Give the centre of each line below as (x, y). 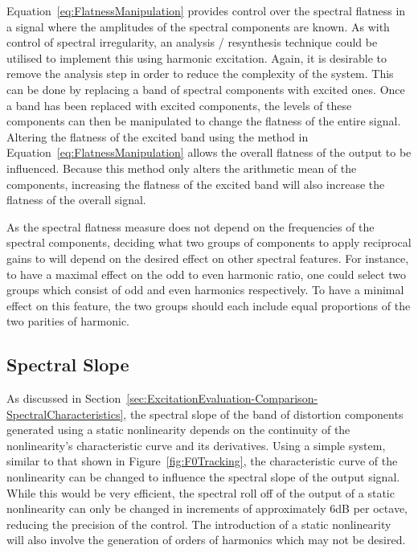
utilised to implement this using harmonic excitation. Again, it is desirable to (197, 57)
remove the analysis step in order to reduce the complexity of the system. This (200, 74)
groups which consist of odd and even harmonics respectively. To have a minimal (205, 290)
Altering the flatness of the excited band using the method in (158, 136)
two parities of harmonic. (68, 321)
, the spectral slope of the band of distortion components (263, 414)
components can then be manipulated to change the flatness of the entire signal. (204, 121)
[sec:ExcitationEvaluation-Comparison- (222, 398)
